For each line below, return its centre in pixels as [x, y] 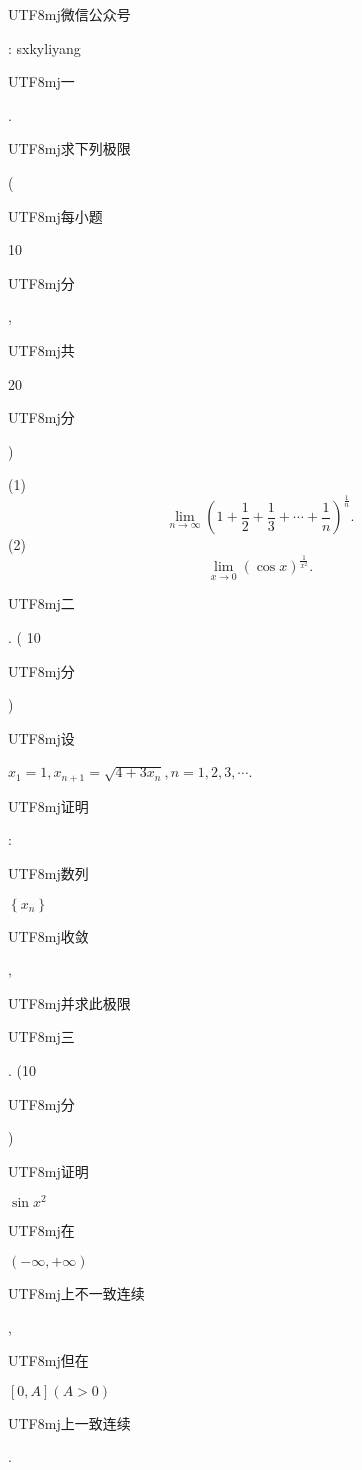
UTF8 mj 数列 [48, 873]
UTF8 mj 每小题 [55, 215]
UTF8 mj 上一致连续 [69, 1422]
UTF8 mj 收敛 [48, 935]
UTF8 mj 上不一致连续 [76, 1293]
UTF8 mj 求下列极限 [69, 148]
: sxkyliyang [44, 47]
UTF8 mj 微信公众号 [69, 14]
